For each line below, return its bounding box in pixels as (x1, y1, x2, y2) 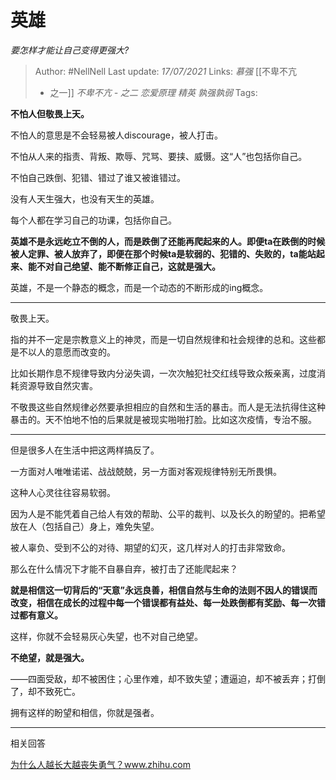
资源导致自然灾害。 (18, 379, 98, 391)
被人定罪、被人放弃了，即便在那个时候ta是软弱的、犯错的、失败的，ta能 (10, 247, 308, 260)
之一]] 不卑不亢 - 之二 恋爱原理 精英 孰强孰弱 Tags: (49, 86, 258, 98)
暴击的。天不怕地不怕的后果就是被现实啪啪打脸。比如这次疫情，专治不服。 (10, 413, 317, 425)
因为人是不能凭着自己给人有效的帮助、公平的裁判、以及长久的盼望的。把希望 (10, 507, 326, 520)
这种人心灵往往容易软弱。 (10, 486, 116, 498)
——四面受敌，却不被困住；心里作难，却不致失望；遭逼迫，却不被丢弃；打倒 (10, 672, 326, 685)
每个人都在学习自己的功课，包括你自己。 (10, 214, 177, 226)
